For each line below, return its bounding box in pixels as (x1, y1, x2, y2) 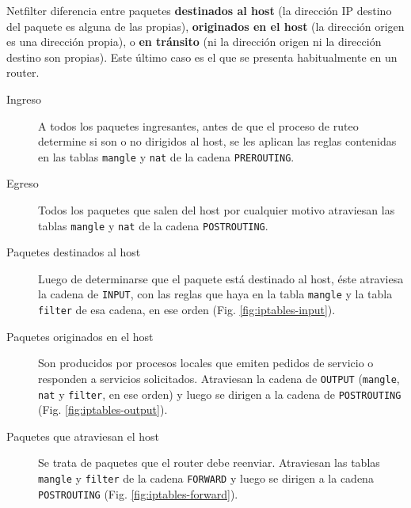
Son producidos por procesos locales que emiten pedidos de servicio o (38, 354, 374, 371)
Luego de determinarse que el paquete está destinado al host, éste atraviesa (38, 270, 404, 286)
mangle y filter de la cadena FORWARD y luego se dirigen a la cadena (38, 470, 374, 487)
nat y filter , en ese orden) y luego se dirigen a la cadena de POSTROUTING (38, 385, 401, 402)
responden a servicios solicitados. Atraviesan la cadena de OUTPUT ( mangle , (38, 370, 400, 386)
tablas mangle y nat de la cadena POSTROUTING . (38, 217, 268, 233)
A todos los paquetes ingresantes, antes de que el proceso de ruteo (38, 117, 359, 134)
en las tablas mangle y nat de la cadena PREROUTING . (38, 148, 295, 165)
